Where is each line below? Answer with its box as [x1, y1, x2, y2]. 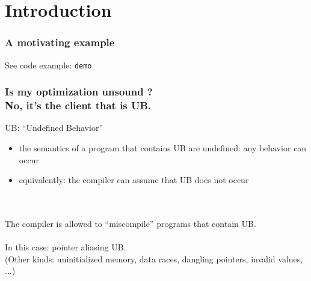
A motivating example [5, 35, 115, 50]
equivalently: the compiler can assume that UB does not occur [19, 174, 249, 186]
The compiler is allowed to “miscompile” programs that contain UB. [5, 217, 256, 229]
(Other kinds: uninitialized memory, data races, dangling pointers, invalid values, [5, 252, 303, 265]
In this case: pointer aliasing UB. [5, 241, 126, 253]
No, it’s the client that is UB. [5, 98, 152, 113]
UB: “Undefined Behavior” [5, 121, 103, 134]
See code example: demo [5, 58, 92, 71]
